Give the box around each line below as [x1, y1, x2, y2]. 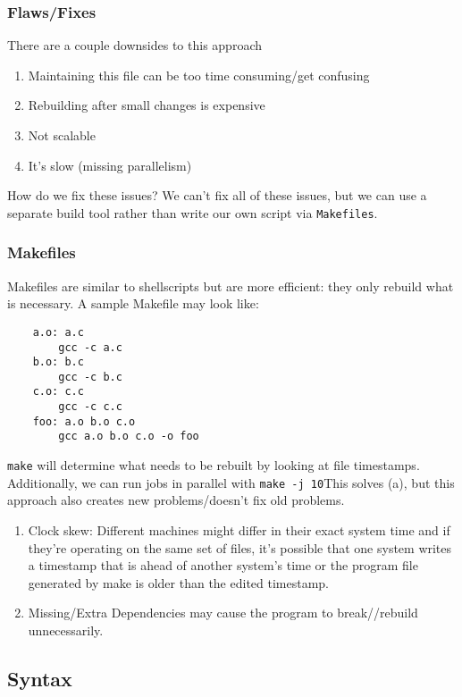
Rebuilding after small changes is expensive [28, 96, 265, 114]
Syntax [7, 664, 72, 692]
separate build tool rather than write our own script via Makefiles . [7, 203, 378, 222]
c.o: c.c [32, 385, 84, 399]
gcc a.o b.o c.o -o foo [58, 430, 199, 443]
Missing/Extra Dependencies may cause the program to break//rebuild [28, 603, 418, 622]
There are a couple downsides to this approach [7, 36, 262, 55]
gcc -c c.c [58, 400, 122, 414]
